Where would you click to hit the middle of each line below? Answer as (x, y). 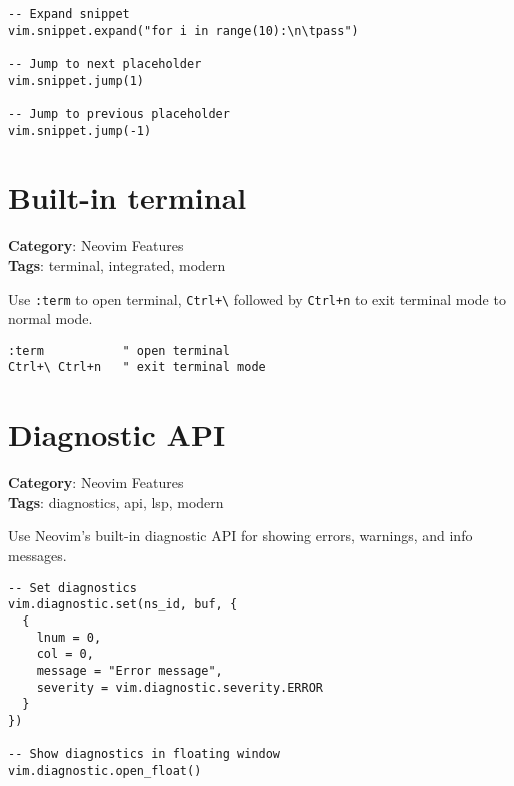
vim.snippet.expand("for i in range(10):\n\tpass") (183, 30)
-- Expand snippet (69, 14)
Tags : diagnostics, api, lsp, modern (116, 501)
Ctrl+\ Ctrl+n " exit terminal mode (137, 367)
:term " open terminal (119, 350)
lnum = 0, (69, 637)
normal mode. (50, 318)
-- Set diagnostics (72, 587)
